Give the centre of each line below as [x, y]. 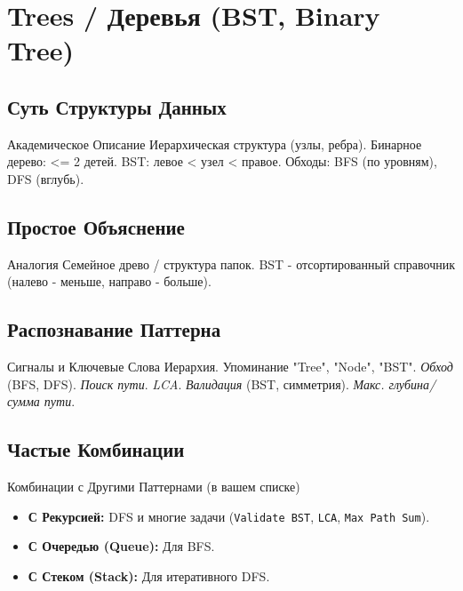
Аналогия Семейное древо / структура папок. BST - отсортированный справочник [231, 264]
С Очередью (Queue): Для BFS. [121, 546]
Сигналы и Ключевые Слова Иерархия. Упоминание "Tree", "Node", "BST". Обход [230, 367]
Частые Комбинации [96, 449]
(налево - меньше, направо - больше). [109, 281]
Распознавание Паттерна [114, 329]
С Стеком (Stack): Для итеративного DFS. [149, 575]
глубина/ [412, 383]
